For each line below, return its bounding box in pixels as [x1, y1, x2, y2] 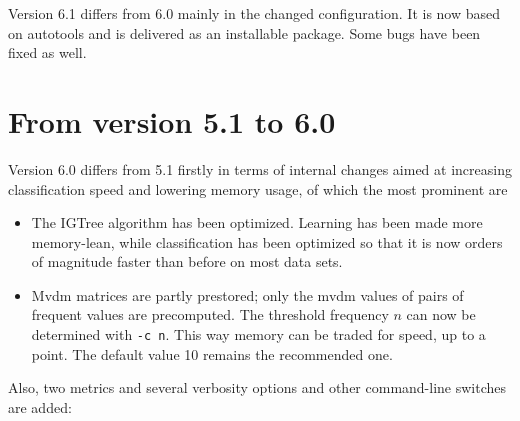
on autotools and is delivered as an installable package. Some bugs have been [8, 22, 481, 43]
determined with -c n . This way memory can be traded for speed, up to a [31, 324, 486, 345]
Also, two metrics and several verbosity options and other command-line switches [8, 377, 507, 398]
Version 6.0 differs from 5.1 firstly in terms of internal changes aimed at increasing [8, 158, 512, 179]
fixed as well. [8, 42, 87, 63]
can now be [406, 304, 476, 325]
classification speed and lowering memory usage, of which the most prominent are [8, 178, 508, 199]
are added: [8, 396, 72, 417]
